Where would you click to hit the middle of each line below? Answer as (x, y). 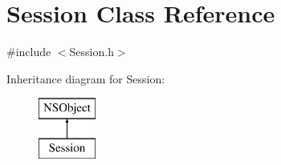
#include (29, 52)
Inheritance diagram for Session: (86, 78)
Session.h (92, 52)
